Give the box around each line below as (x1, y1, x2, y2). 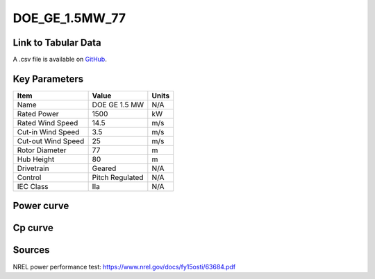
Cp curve (12, 222, 53, 234)
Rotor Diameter (17, 145, 67, 155)
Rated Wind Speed (17, 118, 78, 127)
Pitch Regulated (92, 172, 144, 182)
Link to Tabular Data (12, 37, 101, 48)
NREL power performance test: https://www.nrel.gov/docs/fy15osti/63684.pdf (12, 262, 236, 271)
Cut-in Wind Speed (17, 127, 80, 136)
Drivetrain (17, 163, 49, 173)
